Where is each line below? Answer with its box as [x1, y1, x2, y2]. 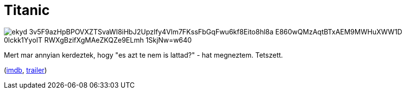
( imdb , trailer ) [4, 65, 47, 74]
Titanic [4, 2, 50, 18]
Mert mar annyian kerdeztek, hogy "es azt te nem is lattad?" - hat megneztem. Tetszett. [4, 50, 283, 59]
